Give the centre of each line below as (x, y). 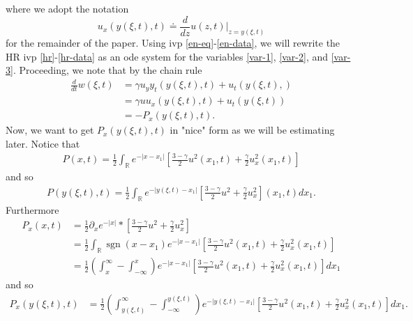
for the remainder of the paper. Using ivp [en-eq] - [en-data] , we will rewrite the (173, 42)
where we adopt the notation (67, 8)
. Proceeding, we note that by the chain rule (107, 70)
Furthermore (32, 209)
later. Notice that (43, 143)
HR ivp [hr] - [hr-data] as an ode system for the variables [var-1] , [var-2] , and (167, 56)
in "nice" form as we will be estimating (252, 130)
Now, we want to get (50, 130)
